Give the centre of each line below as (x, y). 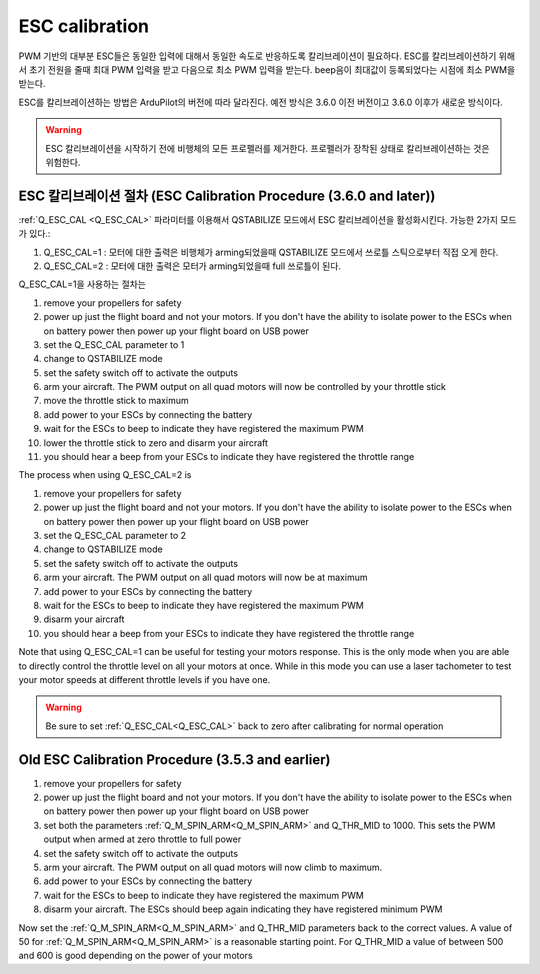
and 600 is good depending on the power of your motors (136, 956)
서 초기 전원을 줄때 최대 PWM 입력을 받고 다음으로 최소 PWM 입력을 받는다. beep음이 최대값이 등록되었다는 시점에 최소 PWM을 (267, 69)
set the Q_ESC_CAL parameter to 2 (115, 535)
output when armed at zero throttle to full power (142, 839)
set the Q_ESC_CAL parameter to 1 (114, 344)
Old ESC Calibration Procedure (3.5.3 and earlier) (174, 759)
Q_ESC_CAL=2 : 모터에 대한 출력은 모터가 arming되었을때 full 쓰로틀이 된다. (192, 266)
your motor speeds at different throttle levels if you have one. (144, 679)
